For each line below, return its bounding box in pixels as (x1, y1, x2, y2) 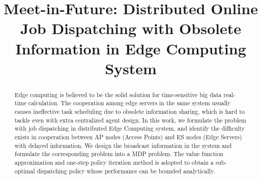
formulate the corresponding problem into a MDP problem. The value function (14, 150, 223, 158)
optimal (14, 166, 35, 175)
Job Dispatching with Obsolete (20, 18, 241, 39)
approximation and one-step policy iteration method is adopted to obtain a (14, 158, 214, 166)
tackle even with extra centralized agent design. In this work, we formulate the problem (14, 115, 246, 124)
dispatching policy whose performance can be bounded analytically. (37, 166, 215, 175)
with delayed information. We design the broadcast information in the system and (14, 141, 232, 150)
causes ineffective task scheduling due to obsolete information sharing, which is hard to (14, 107, 245, 116)
